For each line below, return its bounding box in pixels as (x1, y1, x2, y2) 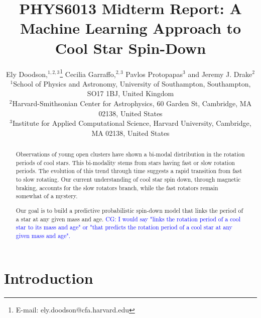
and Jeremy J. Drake (188, 68, 252, 79)
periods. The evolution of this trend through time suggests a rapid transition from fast (16, 167, 242, 175)
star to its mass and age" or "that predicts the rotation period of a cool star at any (16, 223, 232, 231)
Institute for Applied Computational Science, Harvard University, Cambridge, (13, 118, 251, 128)
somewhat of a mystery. (16, 192, 78, 200)
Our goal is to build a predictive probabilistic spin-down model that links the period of (16, 206, 243, 214)
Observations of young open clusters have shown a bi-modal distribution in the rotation (16, 150, 245, 158)
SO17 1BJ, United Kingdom (87, 88, 174, 99)
